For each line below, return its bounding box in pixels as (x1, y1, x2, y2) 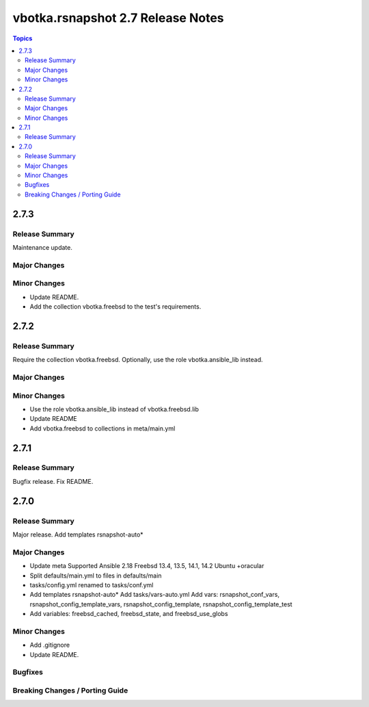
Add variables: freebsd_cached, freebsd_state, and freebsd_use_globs (29, 610, 228, 618)
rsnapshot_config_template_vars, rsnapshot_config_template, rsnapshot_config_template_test (29, 600, 293, 608)
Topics (12, 34, 33, 42)
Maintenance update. (12, 243, 73, 251)
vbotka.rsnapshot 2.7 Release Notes (12, 10, 225, 25)
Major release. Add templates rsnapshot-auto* (12, 530, 143, 539)
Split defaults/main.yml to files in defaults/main (29, 571, 162, 580)
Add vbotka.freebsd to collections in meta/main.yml (29, 424, 176, 433)
